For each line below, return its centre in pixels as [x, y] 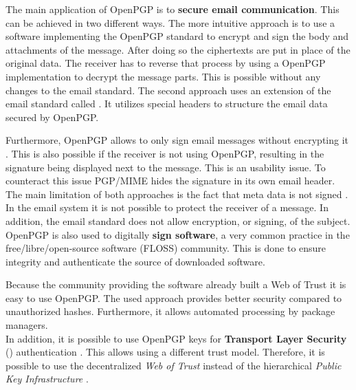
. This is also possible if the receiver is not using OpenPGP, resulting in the [165, 153]
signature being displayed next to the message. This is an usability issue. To [166, 167]
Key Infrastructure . [47, 379]
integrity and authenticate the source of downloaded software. [135, 261]
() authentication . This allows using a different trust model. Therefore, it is [165, 352]
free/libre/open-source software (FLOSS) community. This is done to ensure [166, 248]
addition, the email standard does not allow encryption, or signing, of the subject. [178, 220]
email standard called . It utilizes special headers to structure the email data [167, 104]
